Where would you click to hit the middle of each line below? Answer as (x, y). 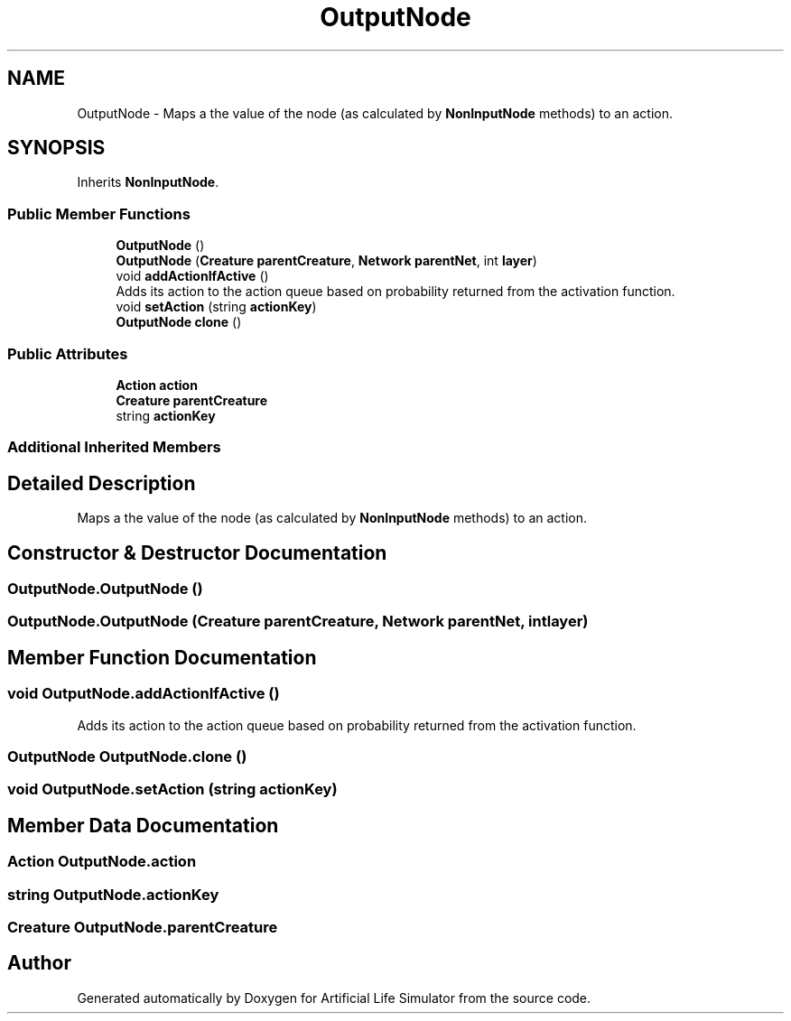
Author (39, 963)
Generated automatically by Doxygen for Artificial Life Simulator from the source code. (334, 998)
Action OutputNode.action (102, 862)
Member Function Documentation (162, 657)
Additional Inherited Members (114, 447)
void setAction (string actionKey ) (216, 307)
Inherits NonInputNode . (148, 182)
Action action (157, 385)
